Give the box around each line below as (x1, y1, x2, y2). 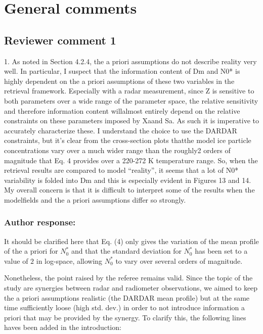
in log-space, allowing (36, 255, 103, 266)
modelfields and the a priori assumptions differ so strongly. (4, 194, 186, 205)
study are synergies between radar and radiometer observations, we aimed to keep (4, 282, 258, 293)
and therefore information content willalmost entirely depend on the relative (4, 105, 240, 116)
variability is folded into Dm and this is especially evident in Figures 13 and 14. (4, 174, 251, 185)
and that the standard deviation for (71, 246, 182, 256)
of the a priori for (4, 246, 58, 256)
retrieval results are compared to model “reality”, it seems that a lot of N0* (4, 165, 239, 175)
